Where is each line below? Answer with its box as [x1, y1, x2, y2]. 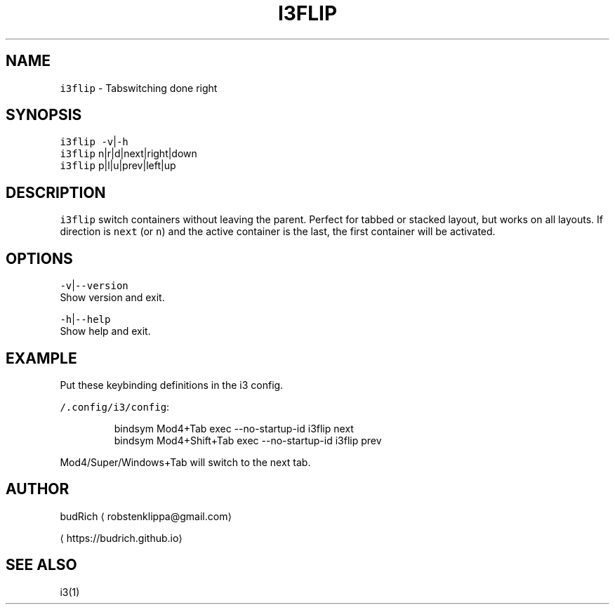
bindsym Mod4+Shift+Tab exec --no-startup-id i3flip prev [114, 434, 382, 446]
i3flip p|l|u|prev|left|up [60, 159, 176, 172]
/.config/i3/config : [60, 400, 170, 413]
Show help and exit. [60, 325, 151, 338]
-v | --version [60, 279, 128, 292]
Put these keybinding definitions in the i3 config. [60, 378, 284, 391]
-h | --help [60, 313, 111, 326]
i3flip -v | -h [60, 135, 128, 148]
